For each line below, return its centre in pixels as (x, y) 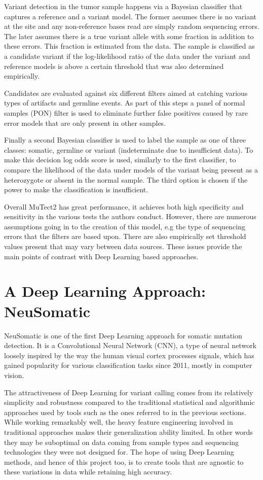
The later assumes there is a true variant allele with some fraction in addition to (129, 36)
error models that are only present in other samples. (85, 123)
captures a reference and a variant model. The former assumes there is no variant (130, 16)
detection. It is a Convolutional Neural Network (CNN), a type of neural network (130, 345)
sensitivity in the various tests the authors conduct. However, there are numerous (130, 216)
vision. (14, 375)
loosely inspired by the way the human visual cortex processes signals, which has (129, 355)
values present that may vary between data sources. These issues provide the (123, 246)
